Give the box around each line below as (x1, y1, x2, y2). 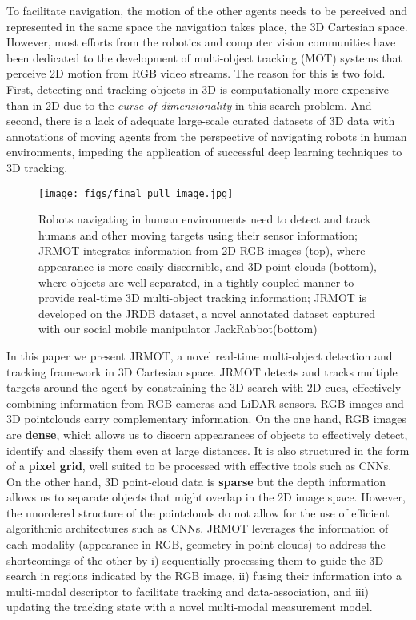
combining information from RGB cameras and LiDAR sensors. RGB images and (6, 394, 404, 411)
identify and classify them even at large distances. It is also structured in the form (6, 441, 410, 458)
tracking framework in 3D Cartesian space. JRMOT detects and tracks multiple (6, 363, 398, 380)
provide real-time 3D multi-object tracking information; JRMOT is (38, 289, 366, 306)
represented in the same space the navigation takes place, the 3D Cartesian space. (6, 18, 408, 34)
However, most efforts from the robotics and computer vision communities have (6, 34, 396, 50)
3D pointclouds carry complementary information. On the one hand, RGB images (6, 410, 406, 427)
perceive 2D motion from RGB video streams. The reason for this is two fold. (6, 65, 386, 82)
